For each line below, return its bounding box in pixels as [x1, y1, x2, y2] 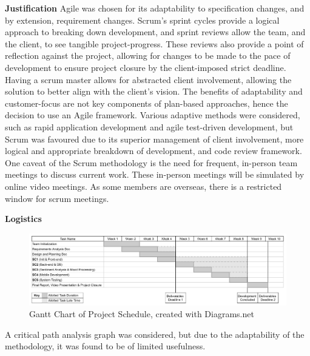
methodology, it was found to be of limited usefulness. [5, 340, 206, 352]
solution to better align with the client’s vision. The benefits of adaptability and [5, 85, 303, 98]
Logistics [5, 212, 42, 225]
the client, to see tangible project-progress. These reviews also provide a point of [5, 37, 304, 50]
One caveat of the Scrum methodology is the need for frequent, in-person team [5, 156, 298, 169]
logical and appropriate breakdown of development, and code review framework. [5, 144, 302, 157]
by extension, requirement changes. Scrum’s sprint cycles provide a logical [5, 13, 280, 26]
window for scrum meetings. [5, 192, 109, 204]
